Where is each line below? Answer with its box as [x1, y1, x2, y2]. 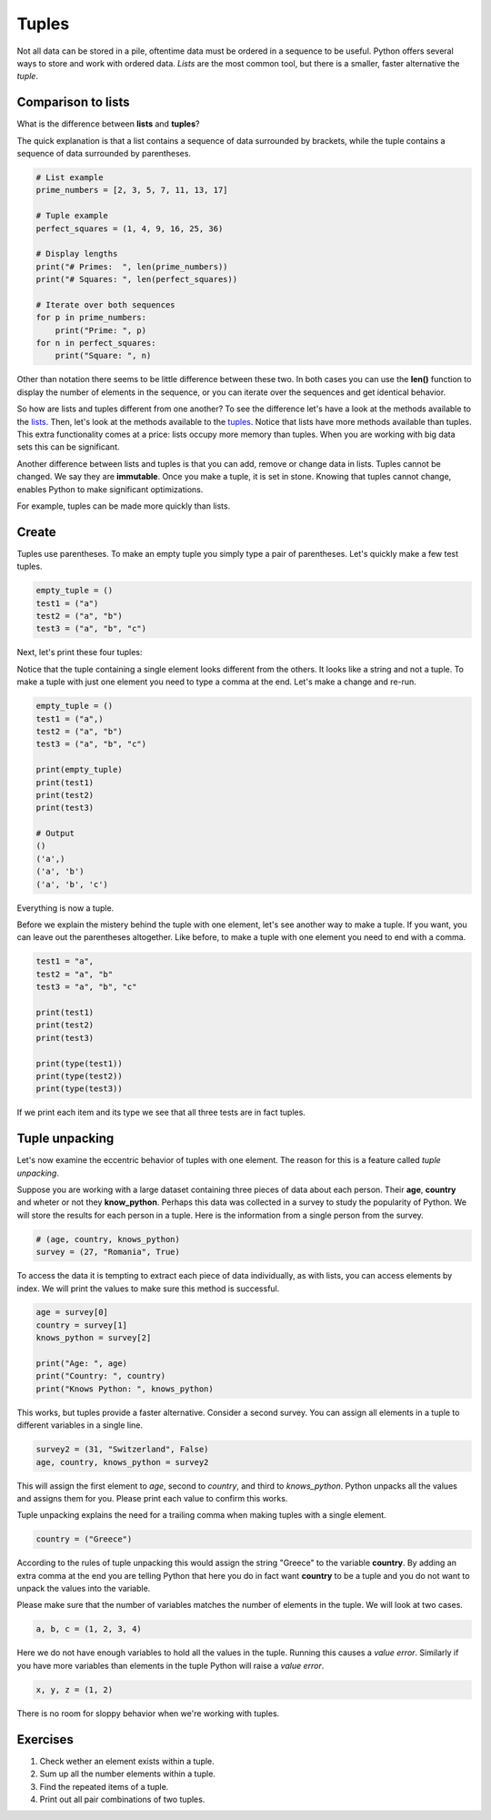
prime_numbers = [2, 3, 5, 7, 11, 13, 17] [35, 185, 228, 196]
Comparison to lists [16, 95, 131, 110]
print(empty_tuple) [35, 764, 123, 775]
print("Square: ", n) [55, 350, 152, 361]
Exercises [16, 1732, 75, 1747]
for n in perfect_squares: [35, 338, 156, 349]
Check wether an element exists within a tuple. [39, 1755, 215, 1766]
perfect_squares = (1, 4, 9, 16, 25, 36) [35, 223, 224, 234]
